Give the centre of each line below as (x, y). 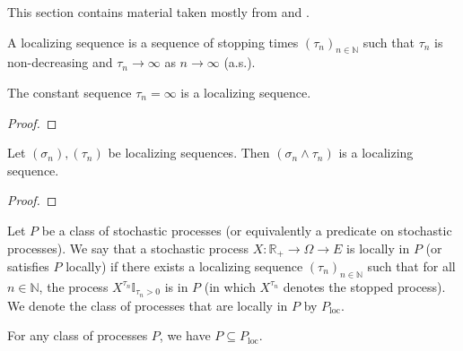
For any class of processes (78, 335)
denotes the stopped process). (364, 286)
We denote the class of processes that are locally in (148, 305)
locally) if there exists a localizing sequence (184, 266)
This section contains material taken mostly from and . (158, 12)
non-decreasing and (60, 62)
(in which (230, 286)
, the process (74, 286)
